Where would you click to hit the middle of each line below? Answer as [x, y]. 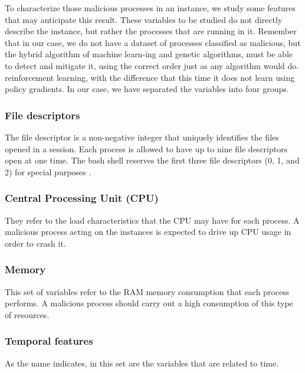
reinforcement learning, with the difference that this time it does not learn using [150, 77]
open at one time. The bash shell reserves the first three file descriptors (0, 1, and [152, 160]
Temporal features [49, 341]
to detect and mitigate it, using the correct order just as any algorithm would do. [152, 65]
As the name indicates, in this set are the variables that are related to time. [142, 363]
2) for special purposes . [48, 171]
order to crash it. [35, 243]
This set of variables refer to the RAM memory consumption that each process [147, 291]
